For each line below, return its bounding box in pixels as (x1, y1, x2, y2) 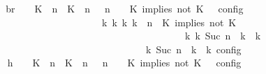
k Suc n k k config (145, 41, 242, 56)
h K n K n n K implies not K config (7, 55, 242, 70)
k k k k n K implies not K (101, 15, 237, 29)
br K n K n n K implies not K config (6, 1, 244, 15)
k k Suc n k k (184, 28, 261, 43)
